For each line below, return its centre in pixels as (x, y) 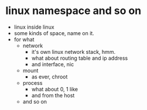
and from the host (53, 95)
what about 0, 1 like (55, 89)
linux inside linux (34, 27)
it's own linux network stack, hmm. (73, 51)
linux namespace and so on (73, 11)
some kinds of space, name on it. (54, 33)
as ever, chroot (49, 77)
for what (24, 39)
